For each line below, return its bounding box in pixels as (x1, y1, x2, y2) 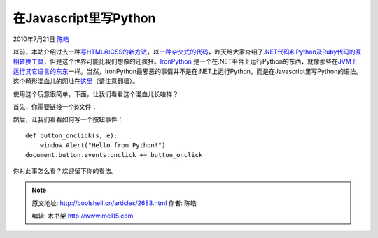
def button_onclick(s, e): (25, 131, 118, 140)
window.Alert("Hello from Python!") (39, 142, 166, 149)
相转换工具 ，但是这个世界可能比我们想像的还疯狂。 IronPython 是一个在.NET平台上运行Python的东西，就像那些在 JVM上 (13, 57, 358, 66)
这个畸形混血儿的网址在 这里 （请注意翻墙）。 (13, 77, 139, 85)
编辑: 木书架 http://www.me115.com (31, 211, 134, 220)
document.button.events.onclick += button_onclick (25, 151, 203, 159)
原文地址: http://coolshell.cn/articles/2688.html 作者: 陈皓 (31, 199, 197, 207)
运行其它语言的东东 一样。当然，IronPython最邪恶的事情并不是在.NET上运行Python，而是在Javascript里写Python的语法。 (13, 67, 363, 75)
